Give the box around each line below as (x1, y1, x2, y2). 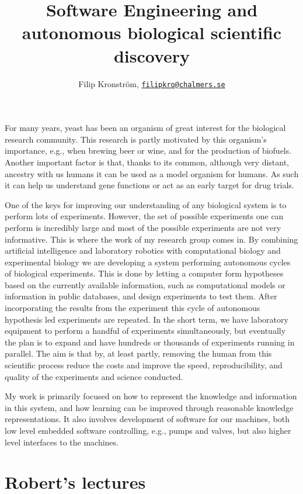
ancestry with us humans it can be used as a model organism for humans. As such (5, 167, 299, 179)
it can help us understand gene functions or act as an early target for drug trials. (5, 179, 294, 191)
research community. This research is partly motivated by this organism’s (5, 133, 267, 145)
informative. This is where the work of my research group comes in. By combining (5, 233, 298, 245)
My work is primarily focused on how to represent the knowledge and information (5, 390, 297, 402)
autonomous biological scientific (22, 20, 282, 44)
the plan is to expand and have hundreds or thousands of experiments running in (5, 336, 295, 348)
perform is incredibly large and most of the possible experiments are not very (5, 221, 281, 233)
